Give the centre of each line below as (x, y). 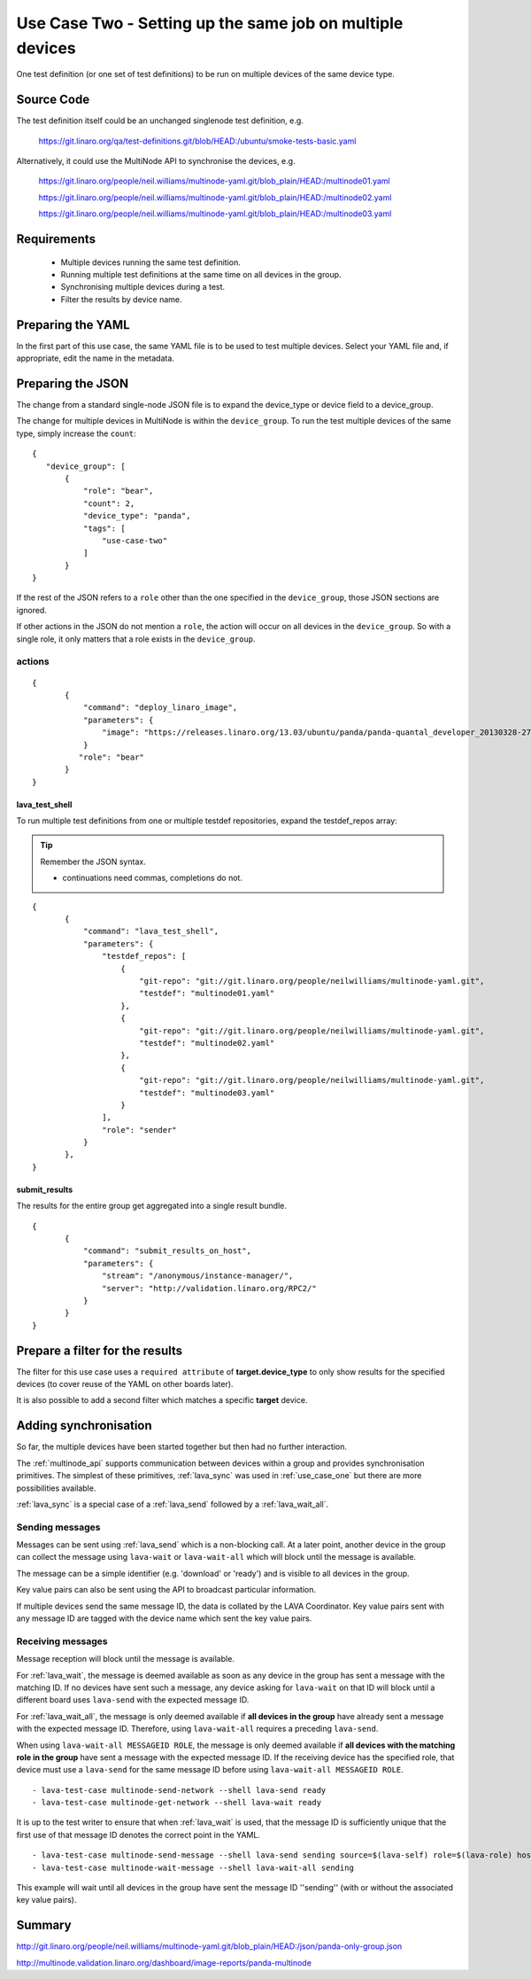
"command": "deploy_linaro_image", (160, 708)
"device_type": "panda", (137, 516)
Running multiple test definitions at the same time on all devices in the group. (201, 274)
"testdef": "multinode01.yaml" (207, 993)
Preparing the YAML (73, 325)
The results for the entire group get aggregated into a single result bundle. (152, 1206)
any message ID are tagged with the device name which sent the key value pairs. (164, 1618)
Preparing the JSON (72, 383)
